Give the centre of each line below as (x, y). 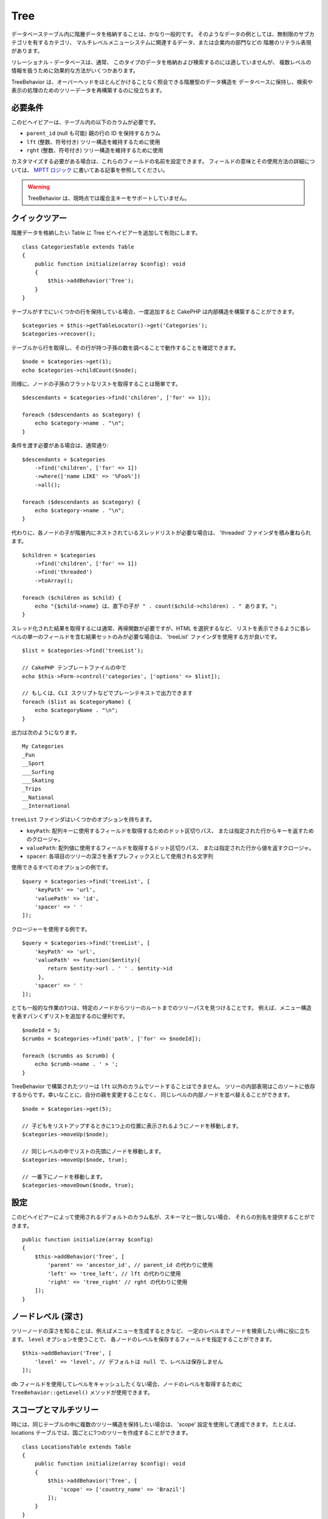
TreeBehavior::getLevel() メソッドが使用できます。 (82, 1392)
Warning (39, 187)
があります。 (27, 51)
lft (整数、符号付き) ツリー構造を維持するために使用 (93, 142)
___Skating (38, 780)
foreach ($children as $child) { (72, 598)
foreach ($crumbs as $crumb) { (69, 1055)
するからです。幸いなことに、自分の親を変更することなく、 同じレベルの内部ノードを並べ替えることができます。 (152, 1095)
